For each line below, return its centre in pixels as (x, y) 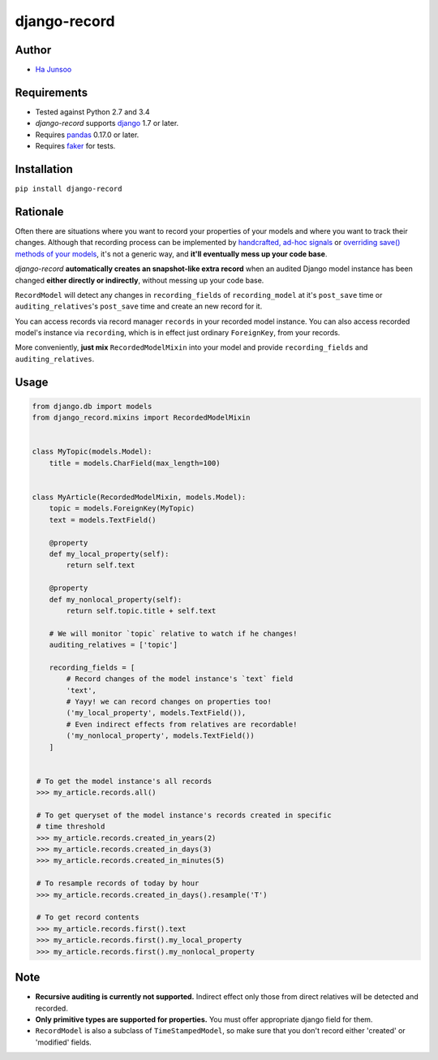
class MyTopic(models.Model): (92, 452)
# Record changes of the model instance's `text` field (180, 679)
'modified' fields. (64, 1042)
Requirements (52, 92)
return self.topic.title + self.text (141, 610)
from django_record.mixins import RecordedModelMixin (141, 418)
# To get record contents (88, 918)
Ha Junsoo (54, 70)
